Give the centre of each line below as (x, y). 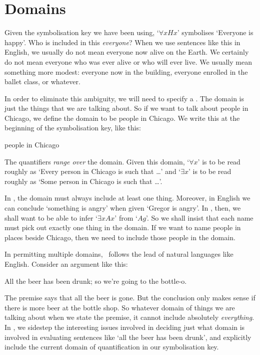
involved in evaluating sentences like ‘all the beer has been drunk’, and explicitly (128, 337)
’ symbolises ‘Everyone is (215, 32)
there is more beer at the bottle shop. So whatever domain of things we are (120, 307)
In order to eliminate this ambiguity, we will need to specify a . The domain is (124, 98)
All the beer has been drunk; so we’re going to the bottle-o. (96, 281)
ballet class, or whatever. (42, 81)
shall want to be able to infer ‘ (51, 217)
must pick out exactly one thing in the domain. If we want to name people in (123, 227)
